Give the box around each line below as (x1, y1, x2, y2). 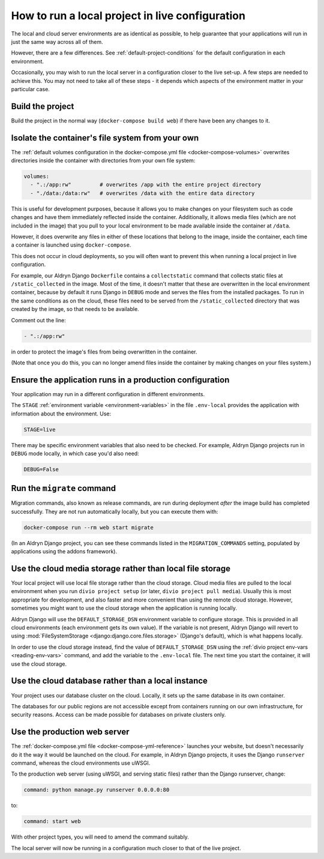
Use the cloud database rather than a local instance (11, 676, 208, 686)
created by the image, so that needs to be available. (11, 306, 139, 313)
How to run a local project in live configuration (11, 9, 246, 22)
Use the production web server (11, 727, 130, 737)
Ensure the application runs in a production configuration (11, 375, 230, 385)
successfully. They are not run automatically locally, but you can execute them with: (11, 508, 218, 515)
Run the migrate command (11, 483, 116, 493)
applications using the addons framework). (11, 548, 117, 555)
